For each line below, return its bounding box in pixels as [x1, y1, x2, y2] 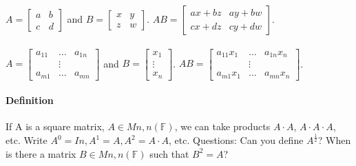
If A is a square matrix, [6, 119, 105, 134]
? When [317, 133, 351, 147]
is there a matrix [6, 146, 76, 160]
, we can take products [174, 119, 271, 134]
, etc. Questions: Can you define [169, 133, 304, 147]
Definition [6, 93, 54, 107]
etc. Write [6, 133, 48, 147]
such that [149, 146, 189, 160]
